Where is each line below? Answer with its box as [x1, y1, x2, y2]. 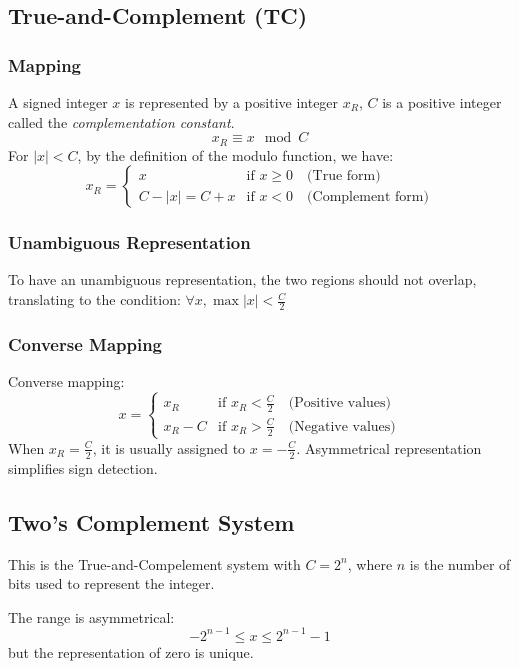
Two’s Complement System [8, 506, 295, 537]
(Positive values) [288, 396, 392, 411]
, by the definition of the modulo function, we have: [77, 144, 394, 165]
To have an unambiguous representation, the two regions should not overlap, [8, 269, 477, 290]
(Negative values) [288, 419, 396, 434]
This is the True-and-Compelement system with [8, 553, 301, 574]
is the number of [409, 553, 511, 574]
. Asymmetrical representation [296, 437, 482, 458]
